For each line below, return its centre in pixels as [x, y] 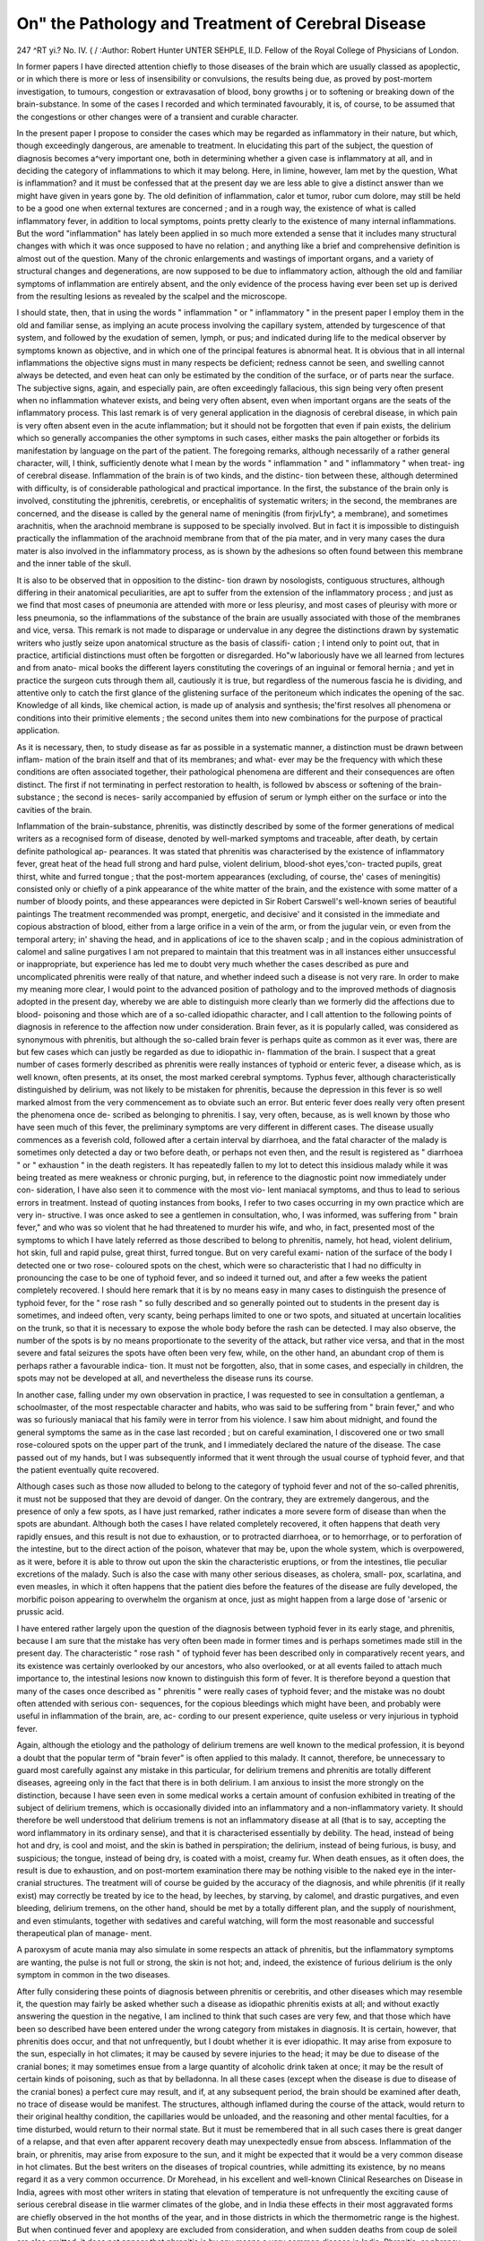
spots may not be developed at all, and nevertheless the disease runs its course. [165, 1378]
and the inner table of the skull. [74, 564]
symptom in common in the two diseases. [93, 1975]
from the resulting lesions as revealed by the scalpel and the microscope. [152, 296]
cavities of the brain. [55, 809]
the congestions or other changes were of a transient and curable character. [158, 117]
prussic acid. [40, 1612]
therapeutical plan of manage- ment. [84, 1933]
